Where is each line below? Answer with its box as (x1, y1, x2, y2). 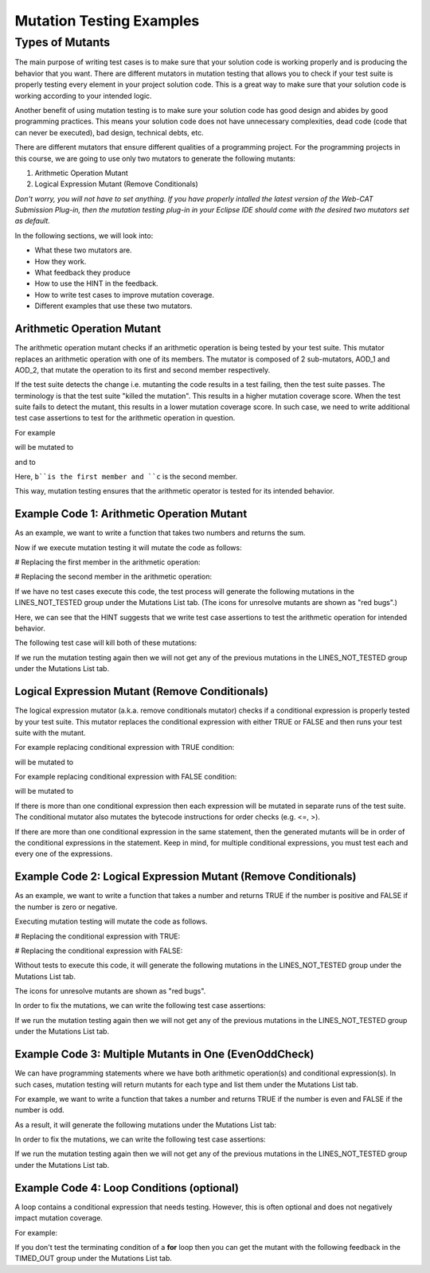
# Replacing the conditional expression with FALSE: (14, 946, 183, 955)
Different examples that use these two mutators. (34, 301, 193, 310)
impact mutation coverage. (14, 1213, 104, 1223)
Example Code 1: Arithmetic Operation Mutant (14, 507, 248, 521)
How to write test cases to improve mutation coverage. (34, 290, 215, 299)
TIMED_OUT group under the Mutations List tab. (14, 1254, 173, 1263)
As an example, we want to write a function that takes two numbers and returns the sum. (14, 528, 306, 537)
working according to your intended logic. (14, 91, 152, 100)
